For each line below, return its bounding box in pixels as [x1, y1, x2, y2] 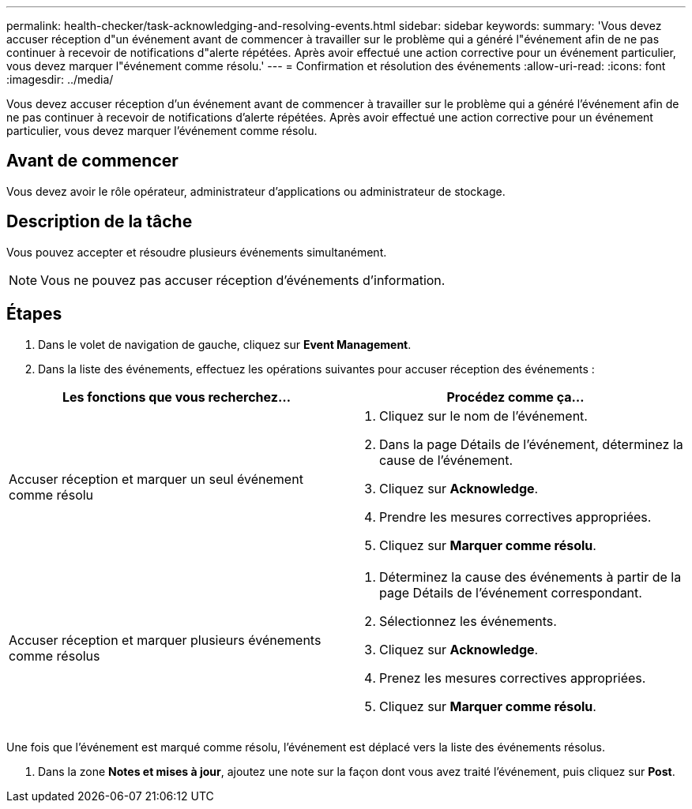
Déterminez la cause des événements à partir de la [379, 568, 682, 585]
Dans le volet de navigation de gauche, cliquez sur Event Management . [38, 337, 412, 351]
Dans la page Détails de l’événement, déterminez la [379, 436, 683, 452]
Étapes [6, 304, 62, 324]
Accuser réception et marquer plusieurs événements [9, 631, 322, 648]
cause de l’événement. [379, 451, 513, 468]
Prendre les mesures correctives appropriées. [379, 508, 652, 525]
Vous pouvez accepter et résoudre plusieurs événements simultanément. [6, 245, 387, 259]
